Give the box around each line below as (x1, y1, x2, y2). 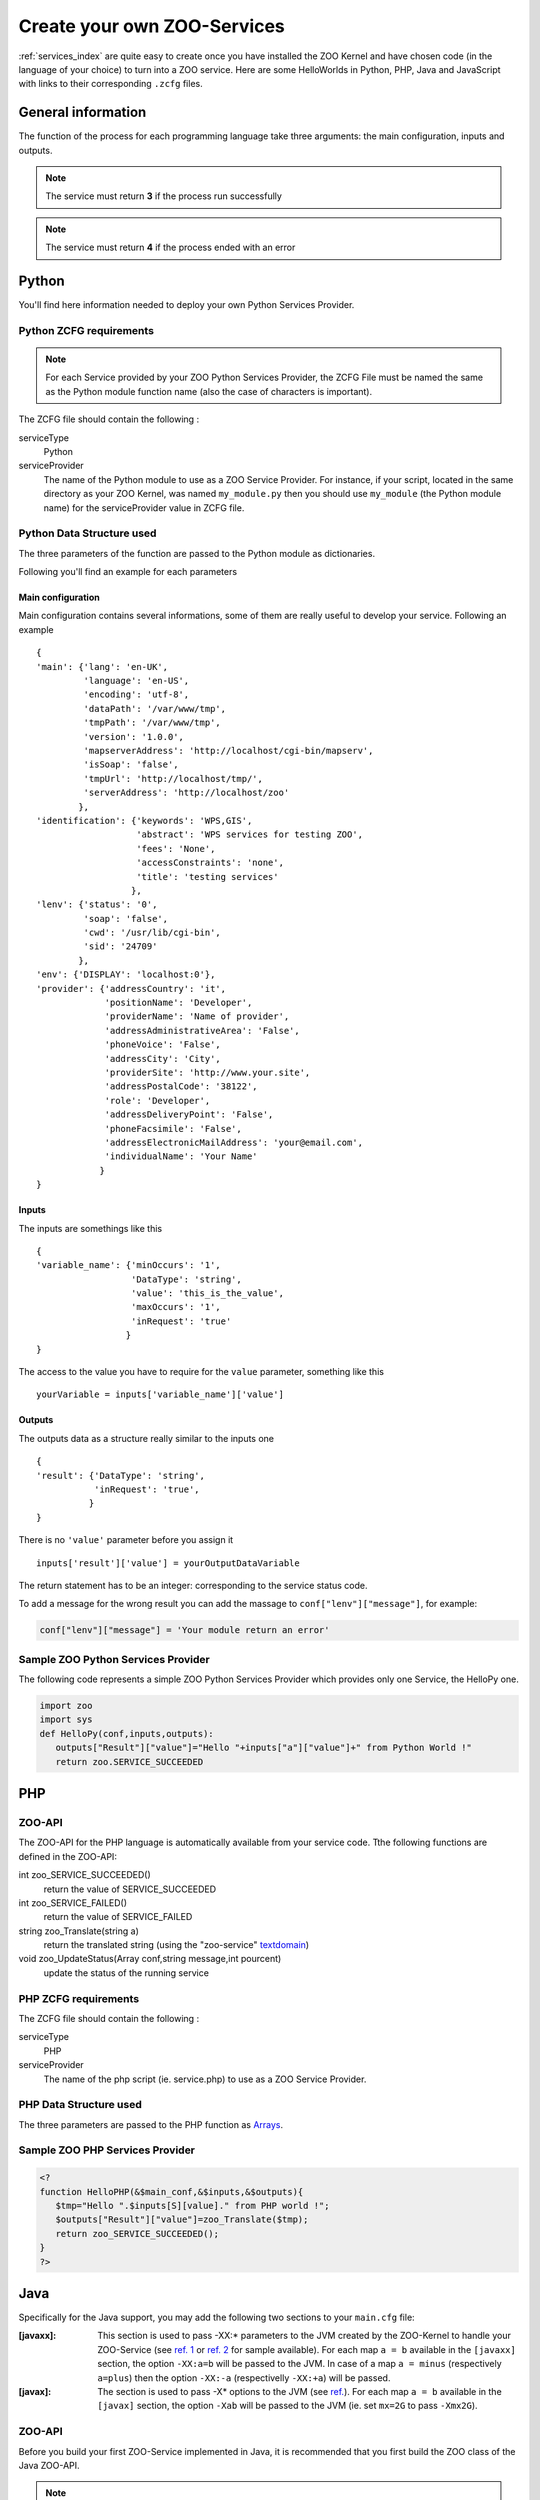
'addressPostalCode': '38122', (104, 1081, 259, 1092)
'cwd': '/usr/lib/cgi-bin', (83, 927, 222, 939)
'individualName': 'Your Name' (104, 1151, 259, 1162)
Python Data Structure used (18, 526, 157, 540)
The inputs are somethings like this (18, 1222, 163, 1234)
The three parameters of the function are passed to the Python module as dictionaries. (18, 547, 375, 559)
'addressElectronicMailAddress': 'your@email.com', (104, 1136, 364, 1148)
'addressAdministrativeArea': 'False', (104, 1025, 300, 1036)
